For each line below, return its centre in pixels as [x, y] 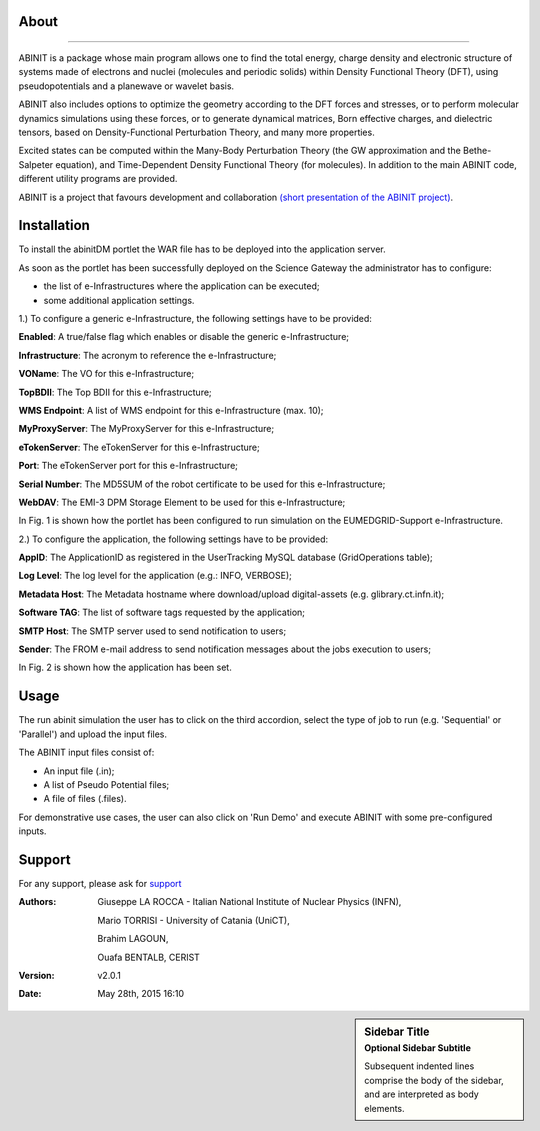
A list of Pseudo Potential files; [106, 784]
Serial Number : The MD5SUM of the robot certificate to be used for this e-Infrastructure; [202, 484]
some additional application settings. [119, 300]
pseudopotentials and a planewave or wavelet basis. [126, 86]
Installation [54, 225]
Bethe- [477, 151]
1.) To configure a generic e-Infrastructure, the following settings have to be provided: [195, 318]
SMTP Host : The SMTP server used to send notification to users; [152, 631]
